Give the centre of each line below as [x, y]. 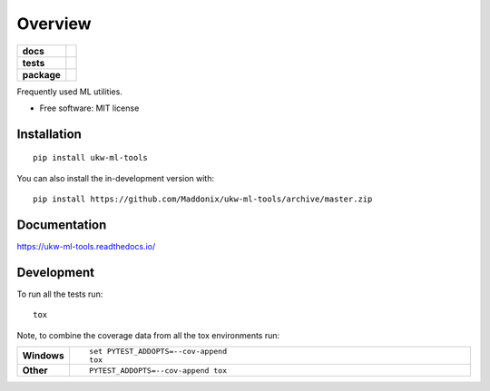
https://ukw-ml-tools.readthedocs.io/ [86, 247]
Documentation [62, 225]
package [41, 74]
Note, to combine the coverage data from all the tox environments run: [148, 335]
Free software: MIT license [89, 108]
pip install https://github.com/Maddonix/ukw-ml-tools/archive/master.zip [203, 199]
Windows [43, 356]
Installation [49, 134]
